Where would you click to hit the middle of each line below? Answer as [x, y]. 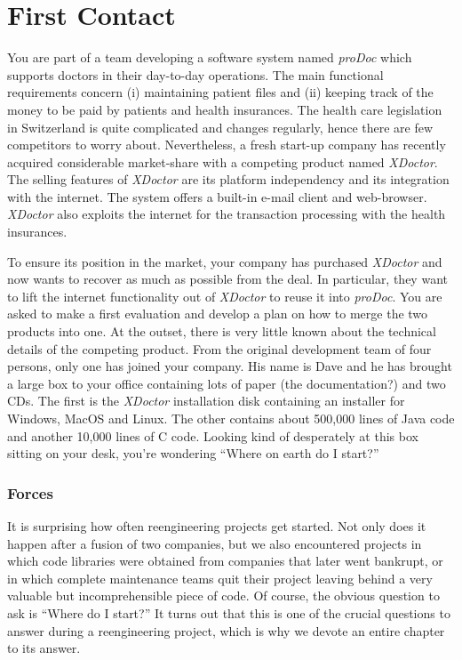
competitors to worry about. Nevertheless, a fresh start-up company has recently [227, 145]
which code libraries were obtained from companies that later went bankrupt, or [225, 561]
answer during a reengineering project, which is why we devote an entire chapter [226, 630]
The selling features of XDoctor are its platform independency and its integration [228, 179]
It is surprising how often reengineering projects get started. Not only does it [217, 526]
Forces [30, 492]
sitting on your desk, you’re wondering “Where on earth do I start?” [193, 453]
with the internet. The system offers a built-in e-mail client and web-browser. [217, 196]
